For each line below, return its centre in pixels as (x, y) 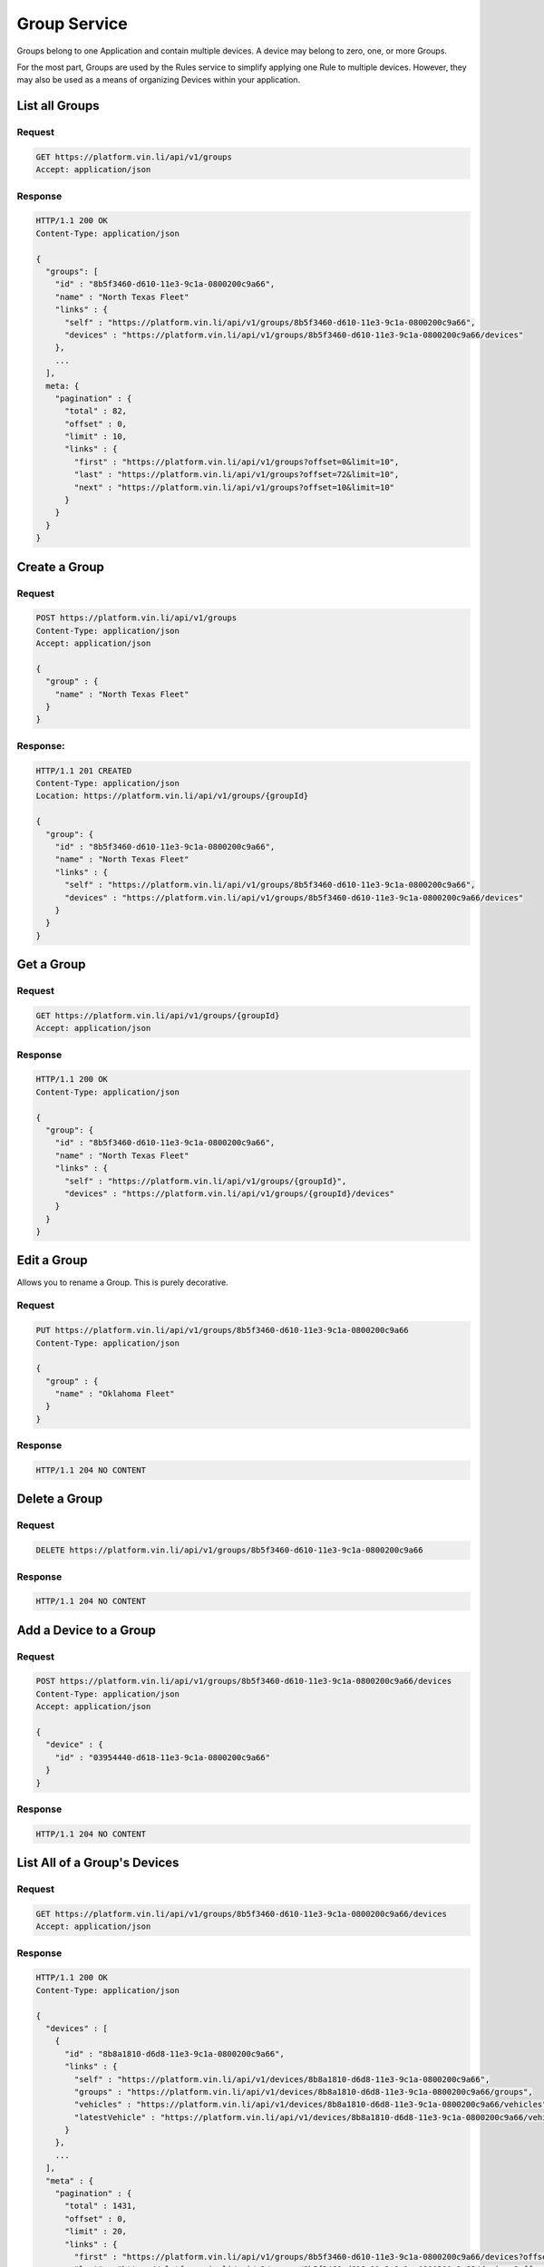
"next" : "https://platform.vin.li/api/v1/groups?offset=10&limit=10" (234, 487)
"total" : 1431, (101, 2206)
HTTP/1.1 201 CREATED (84, 770)
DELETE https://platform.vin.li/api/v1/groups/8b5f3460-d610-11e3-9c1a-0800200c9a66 (229, 1550)
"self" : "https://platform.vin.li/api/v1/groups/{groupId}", (206, 1181)
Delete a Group (60, 1499)
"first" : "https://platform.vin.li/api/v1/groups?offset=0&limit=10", (237, 462)
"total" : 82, (96, 411)
